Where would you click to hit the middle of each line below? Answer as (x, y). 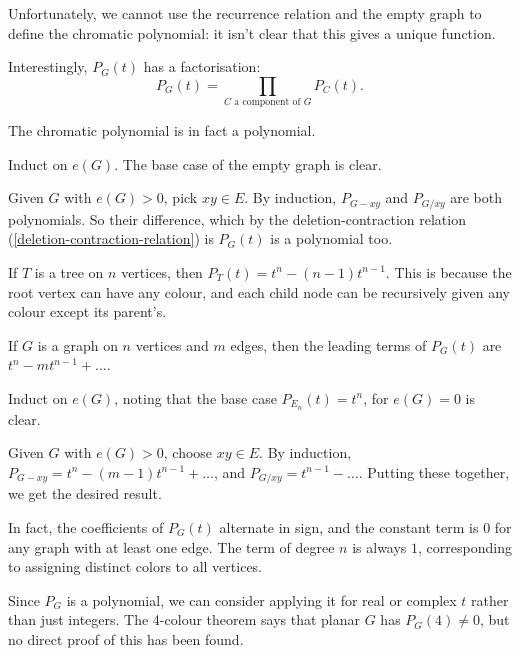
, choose (188, 452)
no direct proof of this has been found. (126, 638)
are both (476, 197)
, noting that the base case (195, 397)
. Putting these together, (434, 471)
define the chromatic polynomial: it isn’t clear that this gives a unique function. (252, 32)
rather (490, 599)
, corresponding (465, 546)
